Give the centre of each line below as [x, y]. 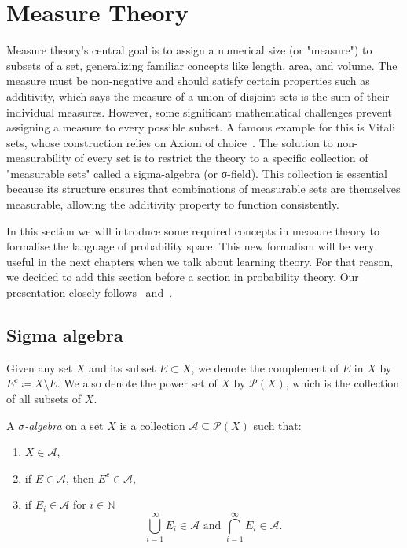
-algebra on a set [64, 425]
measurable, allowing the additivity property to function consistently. [173, 204]
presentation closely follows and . [90, 293]
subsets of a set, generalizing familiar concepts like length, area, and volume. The [202, 65]
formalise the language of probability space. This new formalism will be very [191, 246]
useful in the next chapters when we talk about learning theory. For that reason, [200, 261]
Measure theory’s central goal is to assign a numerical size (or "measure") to [189, 50]
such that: [277, 425]
